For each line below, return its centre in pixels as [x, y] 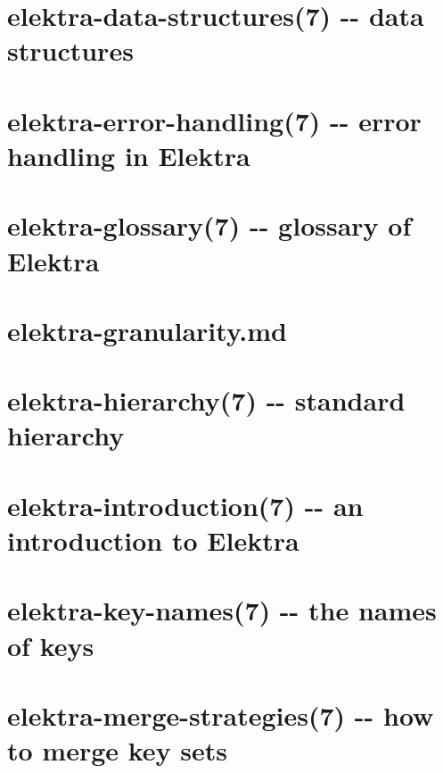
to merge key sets [118, 750]
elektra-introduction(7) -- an [185, 505]
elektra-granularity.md [147, 330]
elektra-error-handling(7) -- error [214, 120]
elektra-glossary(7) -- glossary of [209, 225]
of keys [51, 645]
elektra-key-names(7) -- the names [222, 610]
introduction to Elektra [153, 540]
